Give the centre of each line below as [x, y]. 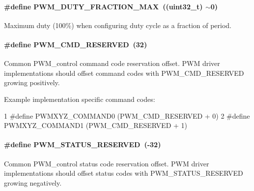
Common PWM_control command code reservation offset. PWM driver [112, 63]
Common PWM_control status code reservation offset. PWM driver [107, 163]
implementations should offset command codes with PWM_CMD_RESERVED [124, 73]
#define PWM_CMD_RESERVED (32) [76, 44]
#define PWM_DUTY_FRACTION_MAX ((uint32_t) [103, 6]
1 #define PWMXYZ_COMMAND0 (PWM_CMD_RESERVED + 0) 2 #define [127, 115]
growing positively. [32, 82]
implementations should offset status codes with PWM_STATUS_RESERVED [124, 173]
